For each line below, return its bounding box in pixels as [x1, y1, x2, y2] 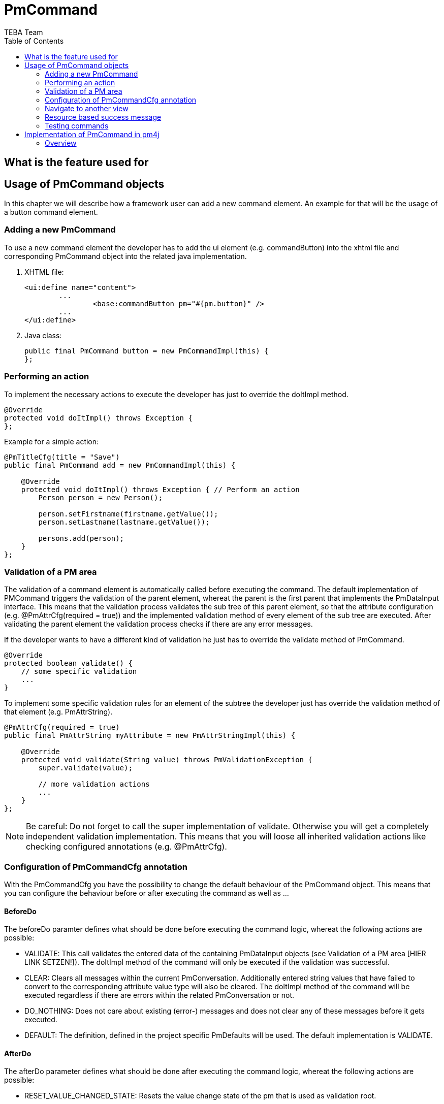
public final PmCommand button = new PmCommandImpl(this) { [24, 346, 269, 355]
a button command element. [4, 208, 98, 217]
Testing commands [45, 121, 109, 130]
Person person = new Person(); [38, 493, 163, 502]
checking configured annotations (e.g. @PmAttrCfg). [26, 841, 227, 852]
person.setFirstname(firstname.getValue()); [38, 509, 218, 518]
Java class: [24, 331, 62, 340]
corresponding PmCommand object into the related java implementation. [4, 251, 247, 261]
